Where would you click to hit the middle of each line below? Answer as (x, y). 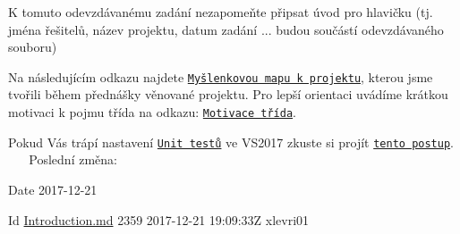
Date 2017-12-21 (53, 189)
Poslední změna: (73, 159)
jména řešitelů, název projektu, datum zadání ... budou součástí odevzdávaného (226, 29)
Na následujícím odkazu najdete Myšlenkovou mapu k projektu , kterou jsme (221, 76)
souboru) (33, 47)
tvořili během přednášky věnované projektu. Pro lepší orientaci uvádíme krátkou (228, 94)
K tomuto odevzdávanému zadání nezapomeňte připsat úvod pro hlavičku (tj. (221, 12)
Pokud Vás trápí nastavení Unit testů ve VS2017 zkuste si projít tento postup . (231, 142)
